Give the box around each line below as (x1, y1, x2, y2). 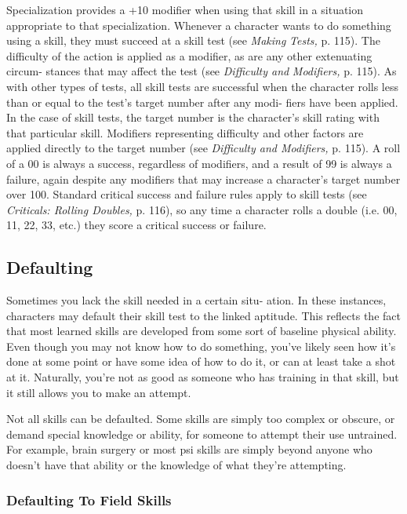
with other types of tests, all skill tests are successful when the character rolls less (6, 78, 398, 94)
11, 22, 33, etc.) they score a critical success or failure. (6, 217, 267, 233)
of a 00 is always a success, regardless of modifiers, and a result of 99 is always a (6, 155, 392, 171)
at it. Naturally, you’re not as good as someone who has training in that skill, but (6, 369, 399, 385)
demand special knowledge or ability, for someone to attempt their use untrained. (6, 425, 398, 442)
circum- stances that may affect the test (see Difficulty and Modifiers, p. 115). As (6, 63, 397, 79)
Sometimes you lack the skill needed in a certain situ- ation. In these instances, (6, 292, 387, 308)
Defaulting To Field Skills (6, 490, 172, 509)
